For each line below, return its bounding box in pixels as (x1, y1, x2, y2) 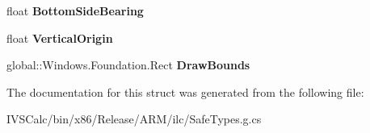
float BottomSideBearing (6, 2, 144, 19)
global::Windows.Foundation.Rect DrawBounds (6, 56, 250, 73)
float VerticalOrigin (6, 29, 113, 46)
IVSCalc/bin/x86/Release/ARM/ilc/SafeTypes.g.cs (6, 110, 262, 127)
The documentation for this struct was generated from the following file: (6, 83, 364, 100)
